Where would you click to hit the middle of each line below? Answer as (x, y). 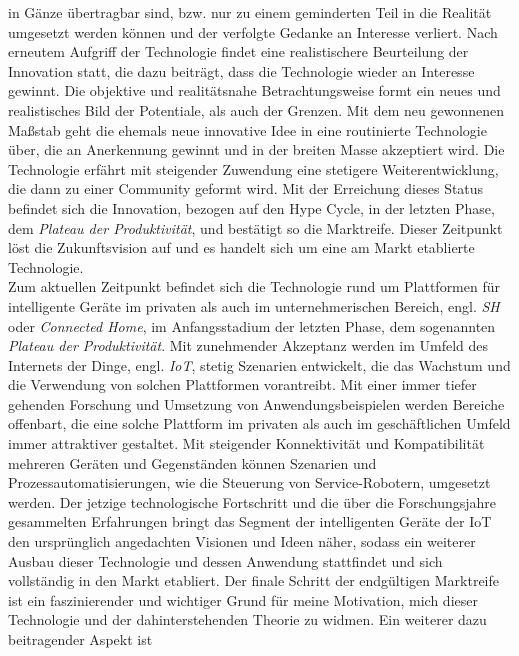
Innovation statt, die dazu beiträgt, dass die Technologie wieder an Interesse (241, 70)
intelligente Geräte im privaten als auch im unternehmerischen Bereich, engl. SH (254, 305)
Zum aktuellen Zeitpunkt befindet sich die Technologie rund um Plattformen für (254, 286)
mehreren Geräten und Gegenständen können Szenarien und (192, 462)
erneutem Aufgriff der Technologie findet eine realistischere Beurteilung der (238, 51)
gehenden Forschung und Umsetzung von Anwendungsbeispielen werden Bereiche (256, 403)
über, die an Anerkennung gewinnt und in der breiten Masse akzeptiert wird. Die (256, 149)
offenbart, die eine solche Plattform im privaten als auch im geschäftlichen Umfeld (259, 423)
